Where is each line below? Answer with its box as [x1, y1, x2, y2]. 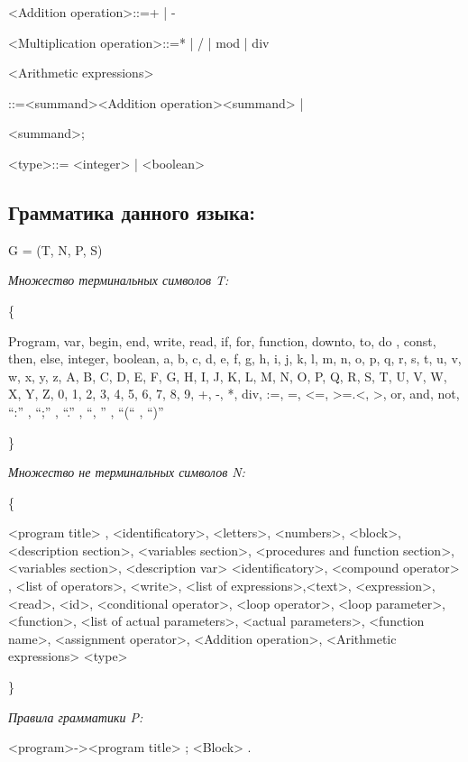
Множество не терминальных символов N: [8, 463, 245, 482]
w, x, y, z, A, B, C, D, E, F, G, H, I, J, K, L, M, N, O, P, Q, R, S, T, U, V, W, [8, 366, 447, 385]
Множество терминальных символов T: [8, 271, 229, 289]
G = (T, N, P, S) [8, 240, 103, 259]
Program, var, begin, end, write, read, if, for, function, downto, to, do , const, [8, 331, 436, 350]
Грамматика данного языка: [8, 197, 255, 225]
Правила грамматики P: [8, 707, 143, 726]
